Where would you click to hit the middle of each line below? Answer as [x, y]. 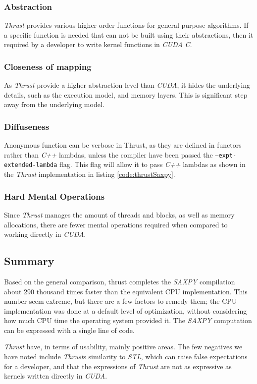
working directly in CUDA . [45, 234]
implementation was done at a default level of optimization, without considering [126, 310]
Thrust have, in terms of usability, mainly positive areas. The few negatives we [123, 347]
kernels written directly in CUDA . [56, 376]
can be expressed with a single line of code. [69, 330]
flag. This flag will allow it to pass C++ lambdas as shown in [153, 164]
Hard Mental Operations [54, 196]
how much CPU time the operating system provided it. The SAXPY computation [128, 320]
